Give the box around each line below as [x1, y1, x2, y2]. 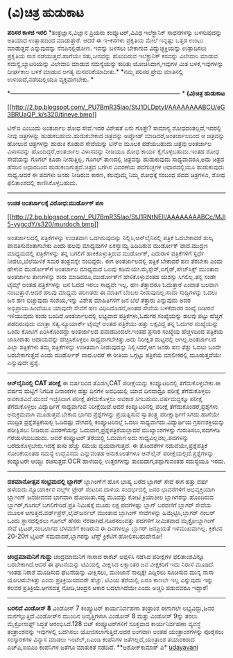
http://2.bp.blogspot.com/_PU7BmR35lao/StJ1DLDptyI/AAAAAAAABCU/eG [11, 103, 225, 111]
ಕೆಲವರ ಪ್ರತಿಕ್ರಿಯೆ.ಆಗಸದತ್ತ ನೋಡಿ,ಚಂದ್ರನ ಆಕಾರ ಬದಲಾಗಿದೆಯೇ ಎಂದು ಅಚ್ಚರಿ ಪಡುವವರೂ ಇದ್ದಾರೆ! [7, 583, 208, 591]
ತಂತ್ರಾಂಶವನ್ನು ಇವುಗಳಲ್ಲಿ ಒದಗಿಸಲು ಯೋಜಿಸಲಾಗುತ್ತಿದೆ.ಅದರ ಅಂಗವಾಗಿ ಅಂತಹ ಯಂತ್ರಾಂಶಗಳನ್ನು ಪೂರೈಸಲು [7, 627, 224, 636]
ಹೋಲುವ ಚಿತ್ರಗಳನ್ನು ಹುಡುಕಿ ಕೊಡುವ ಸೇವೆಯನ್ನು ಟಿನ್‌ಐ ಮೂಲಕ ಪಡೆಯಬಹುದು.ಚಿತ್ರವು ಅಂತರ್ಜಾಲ [7, 139, 212, 147]
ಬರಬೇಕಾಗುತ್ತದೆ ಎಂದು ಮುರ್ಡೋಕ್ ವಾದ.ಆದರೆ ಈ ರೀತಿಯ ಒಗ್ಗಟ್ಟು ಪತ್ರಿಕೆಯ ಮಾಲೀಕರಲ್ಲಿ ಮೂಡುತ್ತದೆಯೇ [7, 351, 222, 359]
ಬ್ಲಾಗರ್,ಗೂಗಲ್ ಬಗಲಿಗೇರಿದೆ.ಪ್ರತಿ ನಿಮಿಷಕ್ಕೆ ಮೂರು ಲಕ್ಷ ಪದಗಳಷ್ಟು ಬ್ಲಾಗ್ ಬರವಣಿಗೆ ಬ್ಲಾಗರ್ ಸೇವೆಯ [7, 500, 212, 509]
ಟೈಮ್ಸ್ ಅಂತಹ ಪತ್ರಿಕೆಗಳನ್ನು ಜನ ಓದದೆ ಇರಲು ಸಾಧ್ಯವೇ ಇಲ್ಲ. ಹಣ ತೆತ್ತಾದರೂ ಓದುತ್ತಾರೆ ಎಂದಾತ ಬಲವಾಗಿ [7, 280, 219, 289]
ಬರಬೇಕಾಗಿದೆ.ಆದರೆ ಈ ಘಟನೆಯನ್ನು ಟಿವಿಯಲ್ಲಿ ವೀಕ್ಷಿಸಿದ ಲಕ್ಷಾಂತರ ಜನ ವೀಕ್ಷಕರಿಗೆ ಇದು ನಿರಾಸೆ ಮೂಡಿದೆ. [7, 560, 215, 568]
